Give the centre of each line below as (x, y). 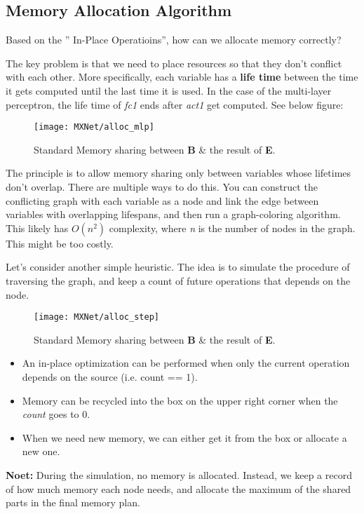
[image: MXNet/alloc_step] (96, 317)
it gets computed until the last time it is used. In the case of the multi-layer (169, 90)
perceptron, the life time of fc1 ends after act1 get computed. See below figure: (175, 104)
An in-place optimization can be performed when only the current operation (186, 363)
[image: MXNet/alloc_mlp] (94, 127)
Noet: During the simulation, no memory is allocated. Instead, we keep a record (179, 474)
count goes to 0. (56, 414)
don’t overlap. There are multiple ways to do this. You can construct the (162, 187)
